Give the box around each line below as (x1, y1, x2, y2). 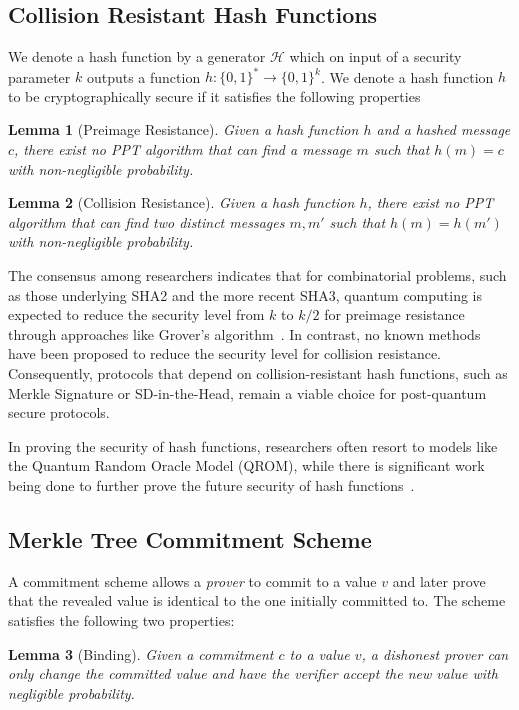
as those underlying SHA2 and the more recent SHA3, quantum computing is (8, 284, 483, 305)
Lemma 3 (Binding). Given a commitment (8, 643, 274, 664)
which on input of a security (289, 46, 462, 67)
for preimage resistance (324, 304, 465, 325)
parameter (8, 66, 71, 87)
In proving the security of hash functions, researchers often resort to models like (8, 435, 498, 456)
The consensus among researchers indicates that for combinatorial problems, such (8, 265, 507, 286)
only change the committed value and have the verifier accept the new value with (8, 663, 498, 684)
